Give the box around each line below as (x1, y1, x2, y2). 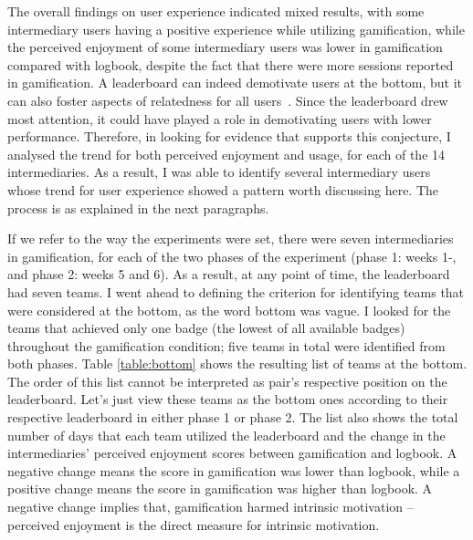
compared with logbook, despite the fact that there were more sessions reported (7, 55, 454, 74)
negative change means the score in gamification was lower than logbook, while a (7, 461, 460, 480)
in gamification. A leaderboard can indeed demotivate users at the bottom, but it (7, 73, 463, 92)
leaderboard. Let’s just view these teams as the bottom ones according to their (7, 389, 448, 409)
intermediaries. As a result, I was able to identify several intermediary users (7, 162, 431, 182)
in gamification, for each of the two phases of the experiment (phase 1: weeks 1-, (7, 246, 457, 265)
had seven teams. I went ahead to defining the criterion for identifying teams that (7, 282, 465, 301)
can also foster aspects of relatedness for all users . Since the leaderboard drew (7, 90, 448, 109)
